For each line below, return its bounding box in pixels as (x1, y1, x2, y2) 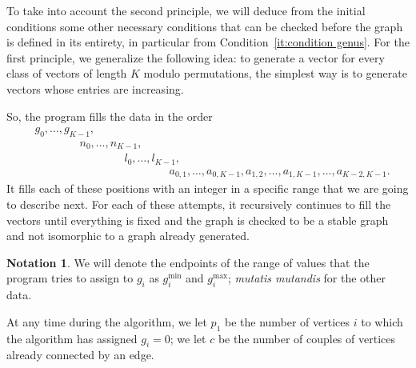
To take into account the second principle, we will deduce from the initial (6, 2, 366, 18)
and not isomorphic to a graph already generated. (6, 227, 250, 244)
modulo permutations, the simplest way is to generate (143, 65, 407, 82)
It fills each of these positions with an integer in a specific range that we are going (6, 180, 409, 197)
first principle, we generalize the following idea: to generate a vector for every (6, 49, 385, 66)
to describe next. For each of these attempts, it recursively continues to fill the (6, 196, 391, 213)
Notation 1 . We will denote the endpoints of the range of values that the (6, 254, 370, 270)
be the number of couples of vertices (218, 330, 395, 346)
